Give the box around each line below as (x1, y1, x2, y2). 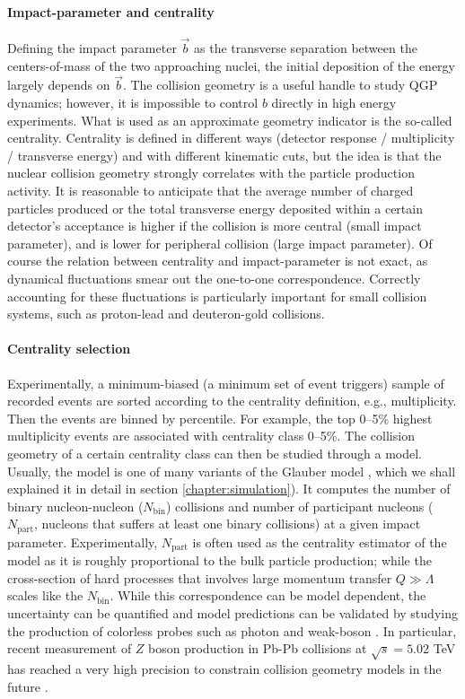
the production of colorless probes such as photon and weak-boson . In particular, (7, 621, 457, 640)
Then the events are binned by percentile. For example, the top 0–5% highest (7, 408, 433, 427)
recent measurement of (7, 639, 132, 658)
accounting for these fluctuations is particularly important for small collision (7, 286, 427, 305)
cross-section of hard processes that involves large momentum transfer (7, 568, 392, 587)
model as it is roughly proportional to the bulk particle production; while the (7, 551, 432, 570)
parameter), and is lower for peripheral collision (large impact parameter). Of (7, 233, 433, 252)
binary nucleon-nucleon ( (7, 496, 144, 515)
